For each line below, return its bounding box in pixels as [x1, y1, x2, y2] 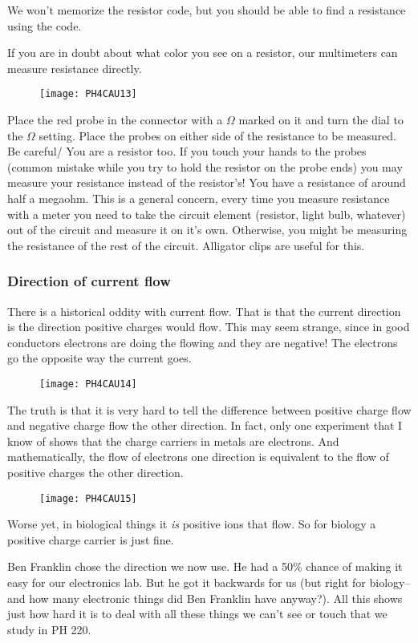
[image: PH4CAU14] [39, 378, 137, 390]
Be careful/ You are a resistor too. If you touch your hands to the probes [7, 143, 367, 160]
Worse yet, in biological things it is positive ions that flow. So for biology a [7, 516, 376, 532]
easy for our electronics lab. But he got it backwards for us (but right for [7, 574, 366, 591]
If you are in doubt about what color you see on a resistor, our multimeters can [7, 44, 398, 61]
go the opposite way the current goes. [7, 350, 192, 366]
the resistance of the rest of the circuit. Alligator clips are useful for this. [7, 237, 365, 253]
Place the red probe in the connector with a [7, 111, 223, 128]
